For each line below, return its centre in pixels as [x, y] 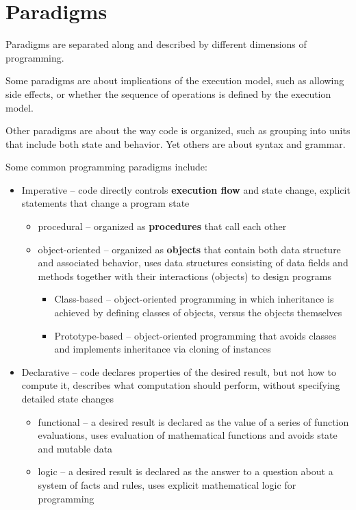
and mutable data [75, 448]
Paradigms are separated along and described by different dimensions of [156, 44]
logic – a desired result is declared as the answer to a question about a [186, 471]
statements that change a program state [105, 203]
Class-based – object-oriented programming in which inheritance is [194, 299]
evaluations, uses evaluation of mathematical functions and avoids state [188, 435]
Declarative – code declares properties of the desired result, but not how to [179, 371]
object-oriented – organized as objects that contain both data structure [189, 249]
